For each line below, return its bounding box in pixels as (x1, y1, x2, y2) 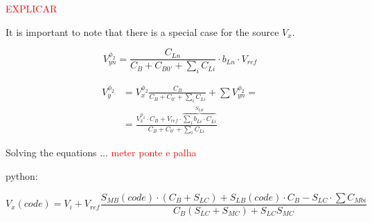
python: (6, 169, 38, 183)
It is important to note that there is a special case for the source (6, 24, 279, 39)
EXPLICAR (6, 1, 57, 15)
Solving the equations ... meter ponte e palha (6, 145, 197, 160)
